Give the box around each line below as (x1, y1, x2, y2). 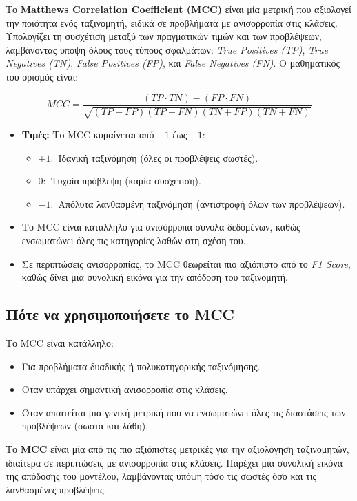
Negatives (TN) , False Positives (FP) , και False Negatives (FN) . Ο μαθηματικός (6, 56, 340, 70)
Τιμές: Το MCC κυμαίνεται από (21, 127, 154, 142)
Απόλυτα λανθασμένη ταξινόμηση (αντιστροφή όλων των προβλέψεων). (58, 196, 345, 211)
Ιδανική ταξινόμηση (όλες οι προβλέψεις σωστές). (58, 150, 258, 164)
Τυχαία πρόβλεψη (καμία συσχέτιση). (50, 173, 201, 188)
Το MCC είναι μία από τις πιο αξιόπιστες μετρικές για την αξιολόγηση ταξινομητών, (6, 441, 349, 456)
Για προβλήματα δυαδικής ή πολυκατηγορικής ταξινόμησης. (21, 359, 261, 373)
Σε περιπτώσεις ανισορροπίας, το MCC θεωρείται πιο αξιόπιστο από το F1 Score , (21, 256, 351, 270)
